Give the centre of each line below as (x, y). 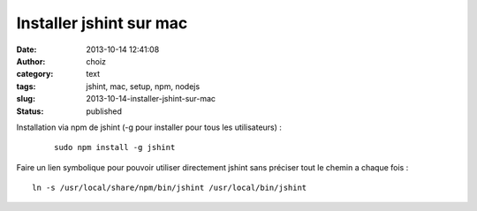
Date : (26, 49)
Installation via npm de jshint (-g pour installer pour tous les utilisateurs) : (149, 127)
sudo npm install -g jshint (115, 147)
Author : (31, 61)
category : (35, 74)
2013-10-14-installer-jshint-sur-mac (151, 99)
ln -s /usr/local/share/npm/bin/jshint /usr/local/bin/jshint (170, 188)
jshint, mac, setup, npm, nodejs (143, 86)
